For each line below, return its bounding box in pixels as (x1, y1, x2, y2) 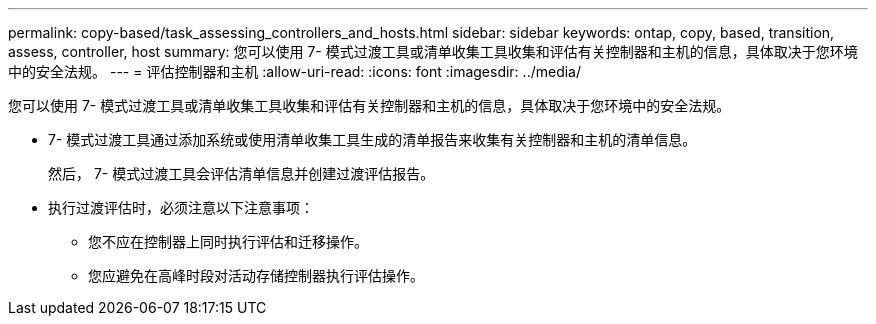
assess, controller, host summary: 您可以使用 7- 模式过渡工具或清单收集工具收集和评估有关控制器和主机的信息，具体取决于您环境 (8, 43, 858, 60)
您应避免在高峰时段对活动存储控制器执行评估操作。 (88, 267, 424, 284)
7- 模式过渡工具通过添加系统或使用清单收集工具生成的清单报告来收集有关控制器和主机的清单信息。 (48, 131, 697, 148)
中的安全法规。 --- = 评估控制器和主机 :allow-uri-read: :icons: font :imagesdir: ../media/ (8, 63, 582, 80)
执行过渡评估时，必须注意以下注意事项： (48, 199, 314, 216)
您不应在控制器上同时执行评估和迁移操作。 (88, 233, 368, 250)
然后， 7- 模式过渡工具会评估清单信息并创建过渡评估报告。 (48, 165, 435, 182)
